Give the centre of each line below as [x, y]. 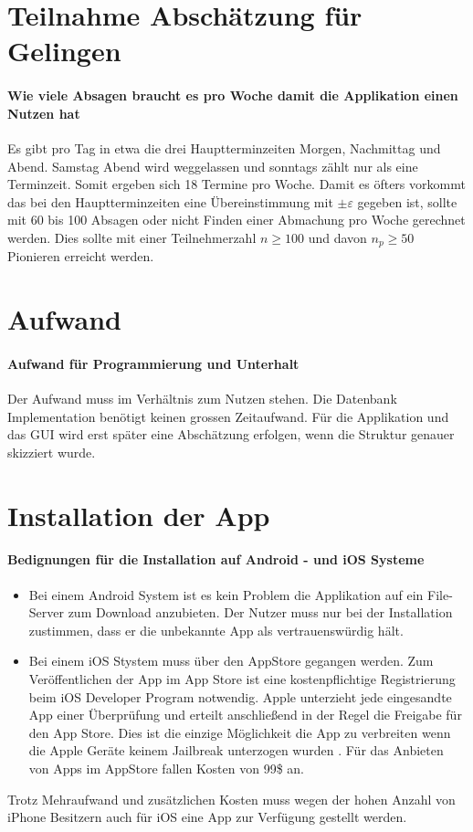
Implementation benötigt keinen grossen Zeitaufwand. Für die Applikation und [228, 416]
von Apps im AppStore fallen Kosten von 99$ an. [167, 769]
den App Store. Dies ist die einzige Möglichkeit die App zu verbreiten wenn [240, 732]
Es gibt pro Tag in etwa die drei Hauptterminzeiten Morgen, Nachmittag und [224, 147]
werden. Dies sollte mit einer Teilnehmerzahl [132, 237]
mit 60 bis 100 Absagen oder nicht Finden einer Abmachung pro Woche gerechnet [236, 220]
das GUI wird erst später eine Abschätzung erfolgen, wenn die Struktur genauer [231, 434]
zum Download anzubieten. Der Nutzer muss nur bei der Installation [260, 612]
